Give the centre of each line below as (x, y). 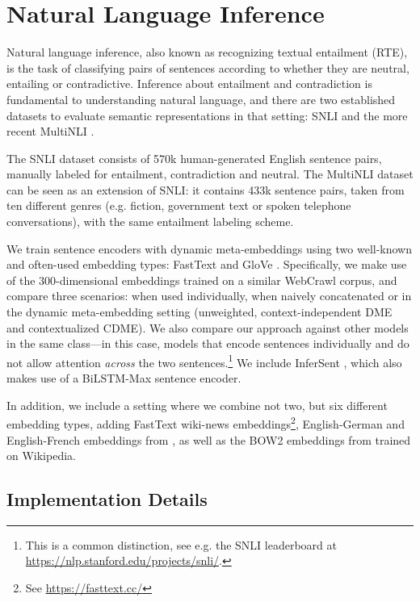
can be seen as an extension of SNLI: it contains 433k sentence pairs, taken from (206, 189)
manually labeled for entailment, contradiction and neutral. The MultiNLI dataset (210, 174)
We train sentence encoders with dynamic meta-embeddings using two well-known (210, 248)
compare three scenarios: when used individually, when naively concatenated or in (209, 296)
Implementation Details (107, 499)
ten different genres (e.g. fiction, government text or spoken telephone (179, 205)
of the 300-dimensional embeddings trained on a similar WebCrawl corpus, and (202, 280)
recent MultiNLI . (50, 131)
